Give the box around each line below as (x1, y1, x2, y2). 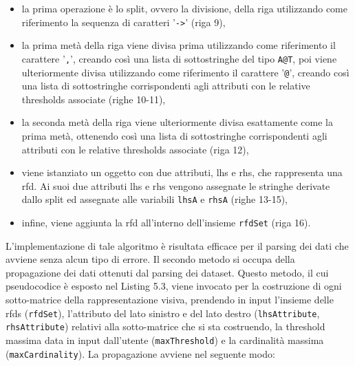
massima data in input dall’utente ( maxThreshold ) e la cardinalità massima (6, 332, 324, 347)
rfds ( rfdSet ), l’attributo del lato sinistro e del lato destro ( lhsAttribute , (6, 305, 320, 320)
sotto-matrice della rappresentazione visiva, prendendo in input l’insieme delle (6, 292, 334, 306)
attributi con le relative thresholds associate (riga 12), (21, 142, 249, 156)
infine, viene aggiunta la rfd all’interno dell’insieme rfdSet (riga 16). (21, 215, 311, 229)
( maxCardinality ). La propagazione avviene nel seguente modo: (6, 346, 275, 360)
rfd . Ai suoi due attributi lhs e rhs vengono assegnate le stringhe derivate (21, 178, 330, 193)
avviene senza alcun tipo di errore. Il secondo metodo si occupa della (6, 252, 295, 266)
